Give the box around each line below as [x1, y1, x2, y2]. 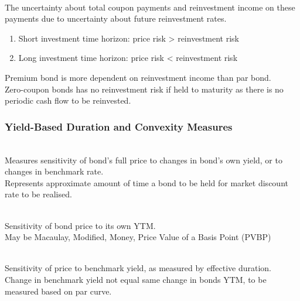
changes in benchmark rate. [5, 165, 104, 177]
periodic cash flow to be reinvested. [5, 94, 131, 107]
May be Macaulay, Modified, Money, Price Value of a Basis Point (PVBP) [5, 231, 271, 243]
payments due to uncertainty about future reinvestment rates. [5, 12, 227, 25]
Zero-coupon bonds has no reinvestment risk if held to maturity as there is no [5, 83, 284, 95]
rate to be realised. [5, 188, 72, 200]
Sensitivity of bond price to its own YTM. [5, 219, 156, 231]
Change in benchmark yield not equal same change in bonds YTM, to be [5, 273, 267, 285]
